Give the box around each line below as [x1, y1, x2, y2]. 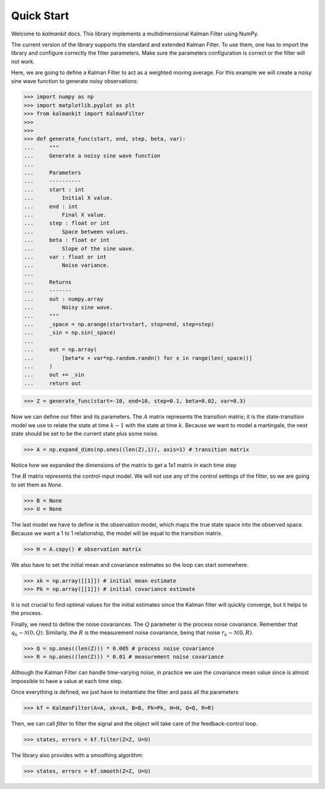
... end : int [23, 203, 78, 210]
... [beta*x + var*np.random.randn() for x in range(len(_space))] [23, 354, 253, 361]
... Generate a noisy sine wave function [23, 152, 161, 159]
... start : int [23, 186, 84, 193]
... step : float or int [23, 220, 110, 227]
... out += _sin [23, 371, 84, 379]
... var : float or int [23, 253, 107, 260]
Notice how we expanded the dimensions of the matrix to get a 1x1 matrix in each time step [11, 462, 237, 469]
